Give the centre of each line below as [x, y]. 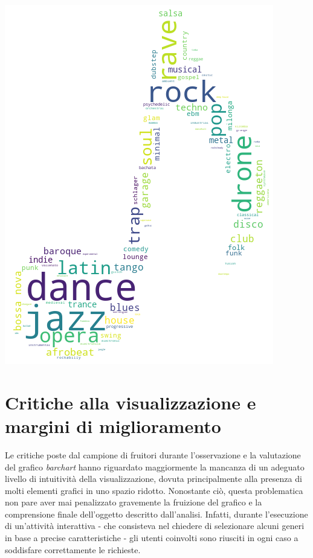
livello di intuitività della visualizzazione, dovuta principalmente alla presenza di [153, 479]
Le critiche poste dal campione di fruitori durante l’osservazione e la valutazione [153, 454]
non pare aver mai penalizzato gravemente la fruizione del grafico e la [134, 502]
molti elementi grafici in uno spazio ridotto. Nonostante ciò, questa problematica [154, 490]
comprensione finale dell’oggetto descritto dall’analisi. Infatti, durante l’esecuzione [156, 514]
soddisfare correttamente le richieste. [73, 549]
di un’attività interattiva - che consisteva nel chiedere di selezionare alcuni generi [155, 526]
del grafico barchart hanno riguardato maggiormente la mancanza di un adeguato [155, 467]
